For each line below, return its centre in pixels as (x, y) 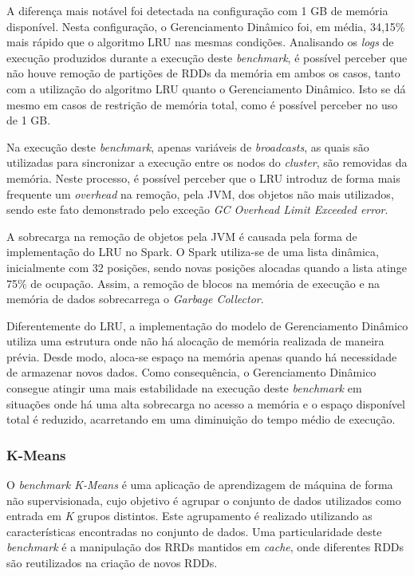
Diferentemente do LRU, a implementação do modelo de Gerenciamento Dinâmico (207, 325)
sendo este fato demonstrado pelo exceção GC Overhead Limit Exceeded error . (197, 209)
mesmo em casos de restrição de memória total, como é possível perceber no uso (202, 104)
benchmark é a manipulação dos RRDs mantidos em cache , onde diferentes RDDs (205, 547)
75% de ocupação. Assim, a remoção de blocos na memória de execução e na (193, 283)
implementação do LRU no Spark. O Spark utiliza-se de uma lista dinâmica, (193, 252)
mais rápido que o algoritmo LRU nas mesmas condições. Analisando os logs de (200, 42)
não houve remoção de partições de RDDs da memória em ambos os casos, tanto (203, 73)
